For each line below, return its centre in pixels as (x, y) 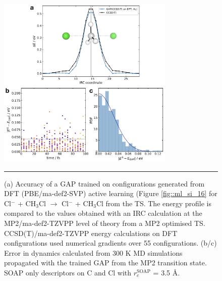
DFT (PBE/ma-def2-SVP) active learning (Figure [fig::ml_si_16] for (111, 193)
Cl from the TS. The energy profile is (154, 203)
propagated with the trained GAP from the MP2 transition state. (105, 263)
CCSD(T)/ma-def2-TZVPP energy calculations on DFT (91, 233)
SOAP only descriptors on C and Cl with (68, 273)
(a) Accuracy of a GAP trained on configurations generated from (104, 183)
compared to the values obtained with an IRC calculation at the (103, 213)
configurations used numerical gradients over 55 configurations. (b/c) (110, 243)
